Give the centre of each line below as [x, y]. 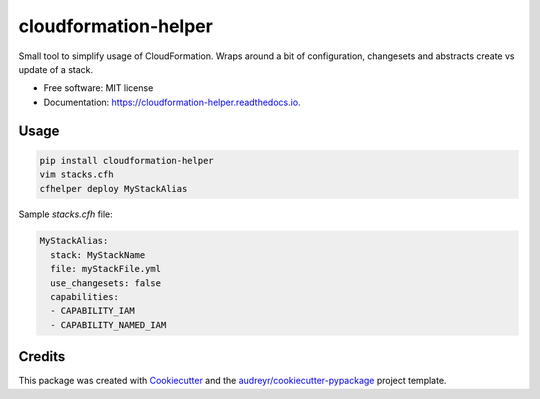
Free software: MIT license [98, 88]
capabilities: [85, 297]
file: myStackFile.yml [106, 269]
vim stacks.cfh [76, 174]
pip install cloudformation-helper [126, 160]
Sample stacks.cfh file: [66, 214]
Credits [42, 356]
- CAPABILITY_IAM [92, 311]
